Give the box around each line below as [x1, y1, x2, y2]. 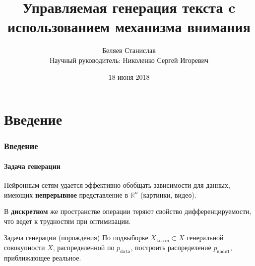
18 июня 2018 [108, 71, 150, 82]
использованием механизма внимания [7, 16, 251, 37]
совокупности [4, 242, 45, 252]
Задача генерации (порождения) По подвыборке [4, 232, 148, 243]
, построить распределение [130, 242, 211, 252]
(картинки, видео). [140, 189, 196, 200]
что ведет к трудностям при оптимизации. [4, 215, 131, 226]
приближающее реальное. [4, 252, 81, 263]
